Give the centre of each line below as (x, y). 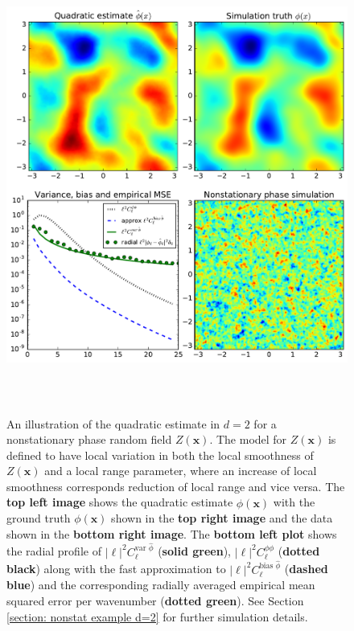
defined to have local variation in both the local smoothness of (160, 455)
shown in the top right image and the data (222, 518)
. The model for (248, 439)
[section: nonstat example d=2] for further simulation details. (157, 616)
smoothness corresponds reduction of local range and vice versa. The (176, 486)
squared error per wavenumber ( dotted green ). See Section (155, 601)
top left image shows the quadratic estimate (120, 502)
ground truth (39, 518)
